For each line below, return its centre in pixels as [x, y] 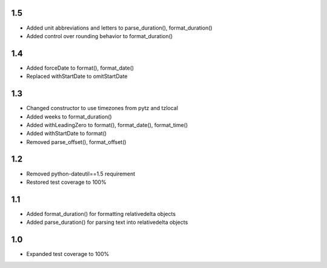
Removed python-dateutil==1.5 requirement [81, 174]
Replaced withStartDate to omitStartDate [77, 76]
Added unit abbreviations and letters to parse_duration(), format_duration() [119, 28]
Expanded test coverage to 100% [68, 254]
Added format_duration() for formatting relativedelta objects [101, 214]
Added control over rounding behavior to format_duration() [100, 36]
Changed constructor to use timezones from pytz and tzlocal [102, 108]
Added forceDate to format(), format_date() [80, 68]
